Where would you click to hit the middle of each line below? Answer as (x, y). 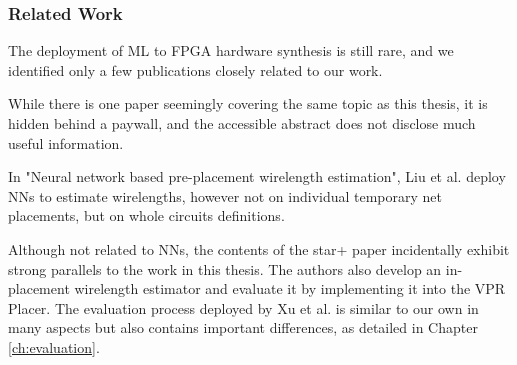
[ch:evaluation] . (54, 346)
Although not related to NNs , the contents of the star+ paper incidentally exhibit (259, 248)
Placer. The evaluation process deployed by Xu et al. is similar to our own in (243, 307)
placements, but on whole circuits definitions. (146, 215)
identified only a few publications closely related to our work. (195, 69)
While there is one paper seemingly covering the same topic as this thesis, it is (248, 103)
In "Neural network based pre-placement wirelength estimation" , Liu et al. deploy (257, 176)
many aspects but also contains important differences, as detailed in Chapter (243, 327)
